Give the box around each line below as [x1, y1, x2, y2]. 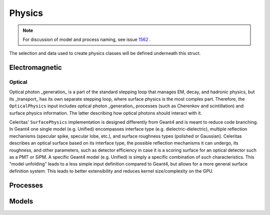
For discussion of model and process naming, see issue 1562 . [22, 36, 151, 42]
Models [9, 197, 33, 206]
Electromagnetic [9, 63, 62, 72]
